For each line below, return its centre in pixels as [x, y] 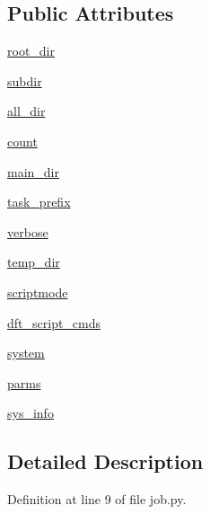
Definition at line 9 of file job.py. [97, 499]
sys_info [31, 413]
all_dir [26, 111]
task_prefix [39, 202]
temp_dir [34, 262]
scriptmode [38, 292]
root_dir [31, 51]
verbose [28, 231]
